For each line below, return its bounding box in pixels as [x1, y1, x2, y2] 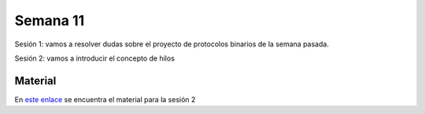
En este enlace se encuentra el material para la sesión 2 [14, 94, 196, 104]
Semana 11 [14, 12, 85, 29]
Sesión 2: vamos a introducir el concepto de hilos [14, 53, 175, 63]
